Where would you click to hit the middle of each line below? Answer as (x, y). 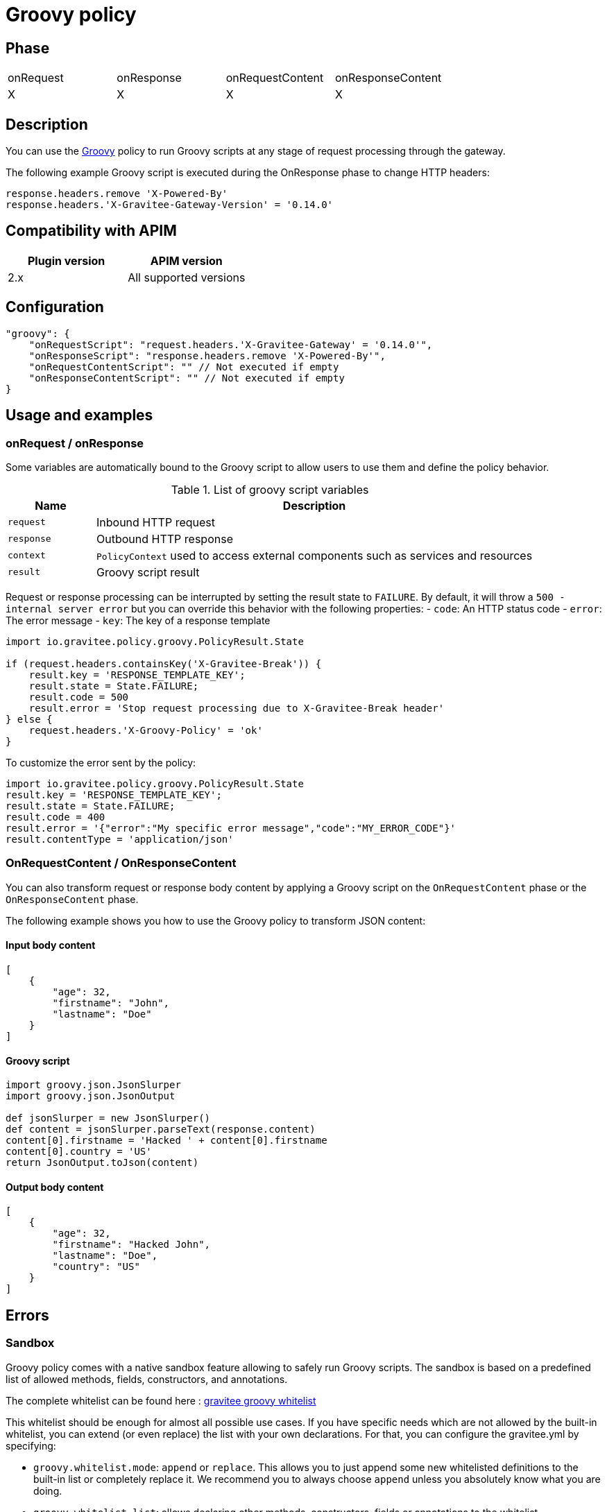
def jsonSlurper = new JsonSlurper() (108, 1118)
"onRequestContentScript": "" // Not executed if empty (184, 367)
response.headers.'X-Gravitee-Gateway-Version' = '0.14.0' (170, 205)
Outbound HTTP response (165, 539)
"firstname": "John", (111, 1003)
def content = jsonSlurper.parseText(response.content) (161, 1129)
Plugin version (66, 260)
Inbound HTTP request (156, 522)
